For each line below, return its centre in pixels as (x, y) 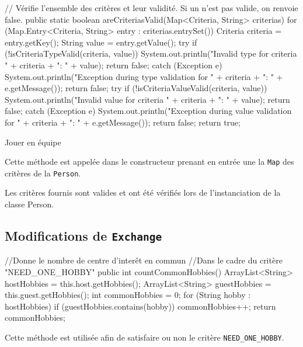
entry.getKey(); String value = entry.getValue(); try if (101, 42)
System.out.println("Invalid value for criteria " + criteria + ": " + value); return (147, 99)
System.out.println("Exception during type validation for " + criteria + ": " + (144, 76)
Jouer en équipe (33, 142)
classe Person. (29, 204)
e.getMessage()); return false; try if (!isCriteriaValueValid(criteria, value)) (136, 88)
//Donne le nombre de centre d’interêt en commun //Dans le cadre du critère (144, 260)
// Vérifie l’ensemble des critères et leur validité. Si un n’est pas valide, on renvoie (151, 8)
